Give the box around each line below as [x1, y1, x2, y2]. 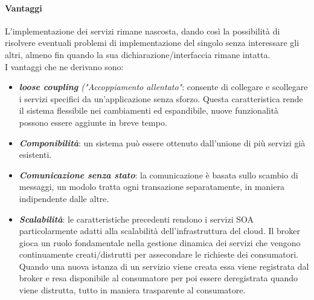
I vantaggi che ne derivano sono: [5, 60, 124, 73]
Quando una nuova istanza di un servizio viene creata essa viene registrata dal [19, 259, 309, 272]
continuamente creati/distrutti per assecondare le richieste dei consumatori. [19, 248, 299, 261]
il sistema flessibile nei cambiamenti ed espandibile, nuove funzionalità [19, 104, 279, 117]
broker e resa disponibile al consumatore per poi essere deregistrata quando [19, 272, 298, 284]
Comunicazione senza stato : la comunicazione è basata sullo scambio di [19, 168, 298, 181]
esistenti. [19, 148, 52, 161]
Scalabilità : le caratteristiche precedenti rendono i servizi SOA [19, 212, 254, 225]
